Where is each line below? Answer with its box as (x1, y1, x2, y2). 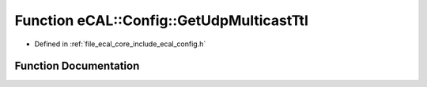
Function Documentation (14, 60, 140, 73)
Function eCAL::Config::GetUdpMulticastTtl (14, 12, 308, 29)
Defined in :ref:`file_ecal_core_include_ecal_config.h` (34, 39, 206, 49)
